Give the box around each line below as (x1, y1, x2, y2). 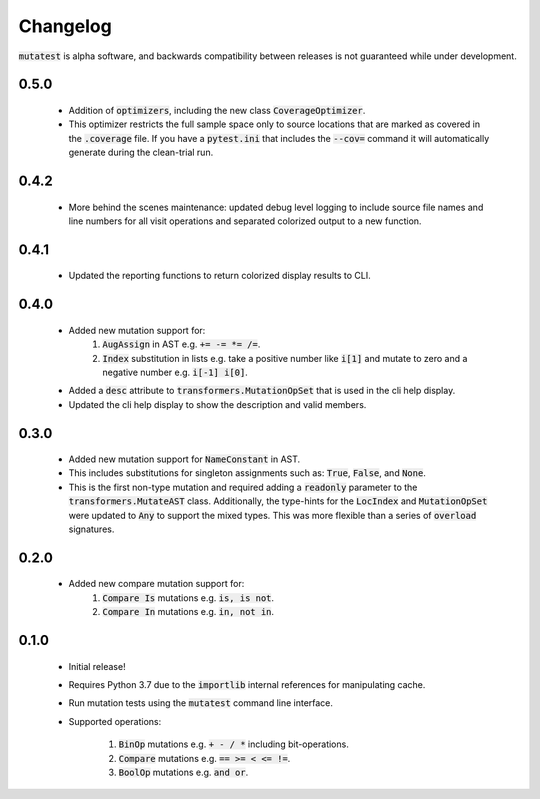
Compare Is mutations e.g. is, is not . (102, 591, 275, 604)
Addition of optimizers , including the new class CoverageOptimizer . (68, 104, 366, 116)
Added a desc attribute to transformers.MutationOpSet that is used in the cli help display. (68, 385, 456, 397)
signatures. (68, 523, 115, 535)
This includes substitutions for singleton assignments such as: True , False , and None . (68, 467, 427, 479)
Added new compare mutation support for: (68, 578, 245, 590)
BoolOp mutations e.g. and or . (118, 766, 249, 778)
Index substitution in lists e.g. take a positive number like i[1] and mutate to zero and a (102, 352, 468, 364)
